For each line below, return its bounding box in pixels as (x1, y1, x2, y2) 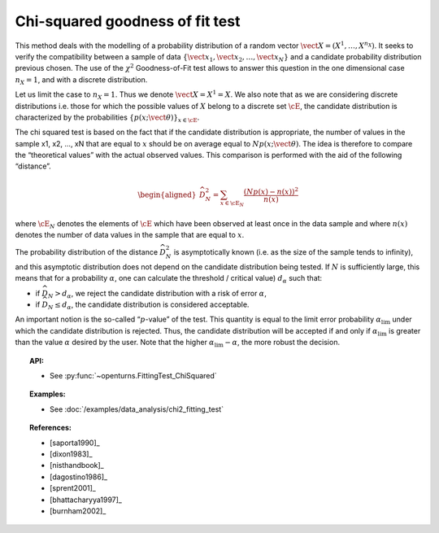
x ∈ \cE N (219, 199, 244, 208)
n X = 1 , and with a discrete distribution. (15, 74, 148, 86)
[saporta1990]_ (50, 438, 101, 448)
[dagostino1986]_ (50, 472, 108, 482)
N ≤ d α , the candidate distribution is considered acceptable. (47, 299, 250, 311)
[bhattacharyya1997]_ (50, 495, 122, 505)
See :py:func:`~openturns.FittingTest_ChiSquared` (50, 371, 217, 381)
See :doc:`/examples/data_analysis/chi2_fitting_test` (50, 404, 224, 414)
